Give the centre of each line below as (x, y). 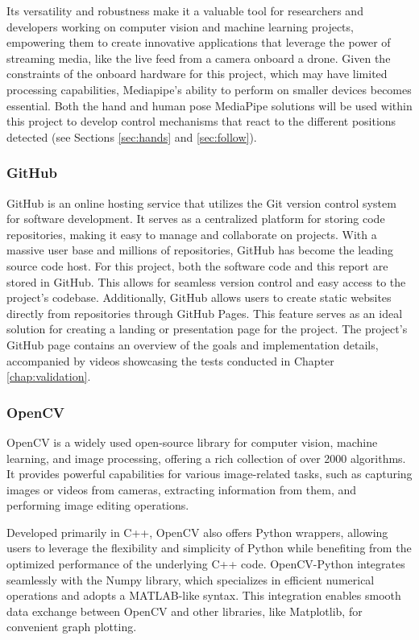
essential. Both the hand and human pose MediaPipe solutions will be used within (209, 105)
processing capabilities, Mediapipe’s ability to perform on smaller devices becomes (209, 89)
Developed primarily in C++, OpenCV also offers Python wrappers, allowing (197, 532)
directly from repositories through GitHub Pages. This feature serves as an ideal (205, 313)
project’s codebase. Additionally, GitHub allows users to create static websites (199, 297)
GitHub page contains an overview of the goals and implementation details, (193, 344)
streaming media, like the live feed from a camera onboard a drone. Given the (199, 58)
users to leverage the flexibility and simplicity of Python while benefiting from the (209, 548)
